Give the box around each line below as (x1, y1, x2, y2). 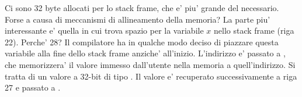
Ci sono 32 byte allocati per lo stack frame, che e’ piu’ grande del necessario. (5, 2, 279, 13)
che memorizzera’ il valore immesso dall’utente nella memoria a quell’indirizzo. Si (5, 58, 296, 70)
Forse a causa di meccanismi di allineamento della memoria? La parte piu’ (5, 13, 270, 25)
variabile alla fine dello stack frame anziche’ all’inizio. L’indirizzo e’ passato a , (5, 47, 286, 59)
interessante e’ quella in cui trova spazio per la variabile (5, 24, 204, 37)
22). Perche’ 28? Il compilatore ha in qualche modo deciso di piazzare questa (5, 35, 279, 48)
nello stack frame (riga (213, 24, 294, 37)
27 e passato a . (5, 81, 61, 94)
